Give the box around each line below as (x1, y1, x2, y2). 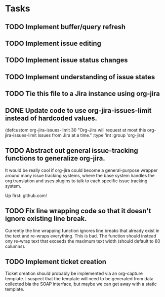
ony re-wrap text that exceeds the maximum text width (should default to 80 (5, 238, 161, 244)
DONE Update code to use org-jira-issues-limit (5, 106, 152, 115)
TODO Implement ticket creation (5, 257, 107, 266)
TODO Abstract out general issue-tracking (5, 146, 138, 155)
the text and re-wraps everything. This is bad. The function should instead (5, 232, 157, 239)
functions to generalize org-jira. (5, 154, 105, 163)
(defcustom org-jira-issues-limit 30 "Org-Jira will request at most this (5, 127, 147, 133)
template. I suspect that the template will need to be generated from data (5, 276, 154, 282)
